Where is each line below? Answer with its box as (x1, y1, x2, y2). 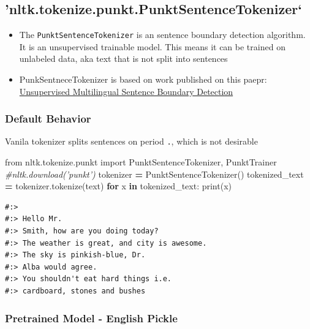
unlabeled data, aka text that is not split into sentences (19, 52, 228, 65)
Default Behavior (5, 111, 91, 126)
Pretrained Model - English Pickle (5, 310, 178, 325)
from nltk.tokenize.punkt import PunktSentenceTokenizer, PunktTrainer (5, 156, 277, 168)
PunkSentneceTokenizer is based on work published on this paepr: (19, 73, 267, 86)
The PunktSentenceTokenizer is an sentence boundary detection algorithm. (19, 28, 306, 41)
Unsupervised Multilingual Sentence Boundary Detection (19, 85, 233, 97)
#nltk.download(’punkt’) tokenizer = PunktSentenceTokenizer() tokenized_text (5, 167, 304, 180)
